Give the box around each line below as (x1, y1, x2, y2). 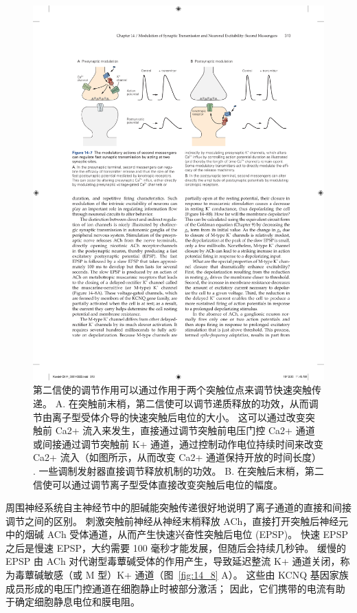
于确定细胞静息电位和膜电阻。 (5, 594, 140, 609)
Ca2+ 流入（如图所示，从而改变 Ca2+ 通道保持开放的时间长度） (33, 450, 321, 464)
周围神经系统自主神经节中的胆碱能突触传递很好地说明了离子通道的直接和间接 (5, 500, 352, 515)
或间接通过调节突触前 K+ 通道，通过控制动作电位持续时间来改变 (33, 436, 324, 451)
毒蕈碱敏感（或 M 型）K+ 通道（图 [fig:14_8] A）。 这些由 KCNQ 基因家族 (14, 568, 349, 582)
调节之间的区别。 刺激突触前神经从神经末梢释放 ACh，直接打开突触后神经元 (5, 513, 349, 528)
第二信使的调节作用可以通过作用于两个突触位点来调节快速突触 (33, 383, 312, 397)
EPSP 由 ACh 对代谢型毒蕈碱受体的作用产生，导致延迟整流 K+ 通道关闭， (5, 554, 341, 568)
